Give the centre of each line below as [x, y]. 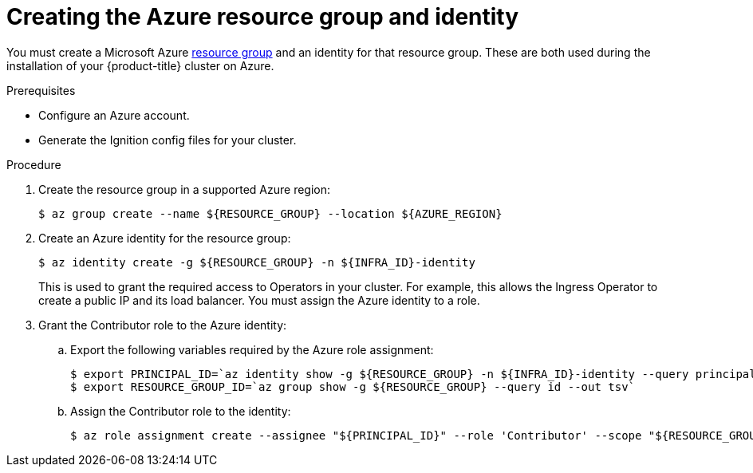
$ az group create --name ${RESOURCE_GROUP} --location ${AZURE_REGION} [270, 213]
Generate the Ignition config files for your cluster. [168, 140]
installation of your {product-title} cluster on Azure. [140, 65]
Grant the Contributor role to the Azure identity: [163, 325]
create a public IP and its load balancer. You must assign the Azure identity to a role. [259, 300]
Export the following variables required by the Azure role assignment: [252, 349]
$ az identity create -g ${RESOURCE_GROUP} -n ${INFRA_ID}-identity [257, 262]
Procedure [34, 164]
